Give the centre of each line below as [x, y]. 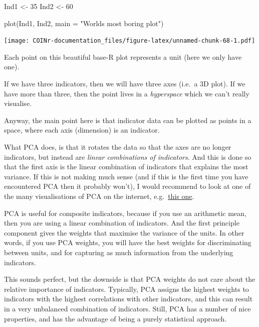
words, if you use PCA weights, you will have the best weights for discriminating [128, 242]
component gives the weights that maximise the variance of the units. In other [124, 232]
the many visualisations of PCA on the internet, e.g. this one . [99, 196]
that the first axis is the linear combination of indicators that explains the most [126, 167]
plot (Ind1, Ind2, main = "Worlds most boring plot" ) [84, 23]
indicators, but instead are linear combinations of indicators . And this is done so [128, 156]
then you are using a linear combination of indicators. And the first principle [122, 223]
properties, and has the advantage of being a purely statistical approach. [115, 318]
